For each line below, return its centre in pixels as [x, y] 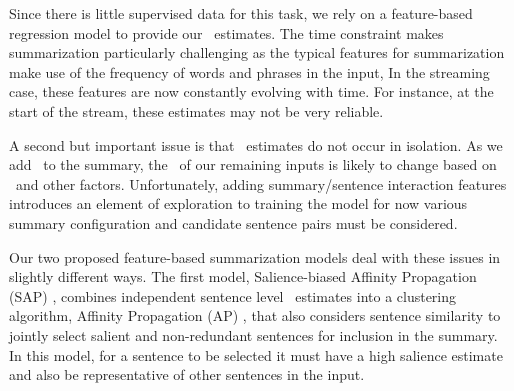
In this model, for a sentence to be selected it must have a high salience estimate [256, 354]
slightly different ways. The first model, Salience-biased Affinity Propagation [243, 276]
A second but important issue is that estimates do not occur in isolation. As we [256, 144]
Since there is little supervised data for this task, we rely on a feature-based [241, 13]
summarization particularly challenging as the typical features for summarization [257, 52]
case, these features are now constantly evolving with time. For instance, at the [251, 91]
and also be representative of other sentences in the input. [187, 374]
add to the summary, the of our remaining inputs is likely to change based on [253, 164]
